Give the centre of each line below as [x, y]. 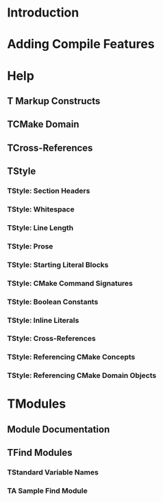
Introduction [43, 13]
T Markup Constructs [54, 101]
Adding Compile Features [81, 44]
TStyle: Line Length [40, 227]
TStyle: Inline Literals [43, 320]
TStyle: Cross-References [51, 339]
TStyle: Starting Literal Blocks [58, 264]
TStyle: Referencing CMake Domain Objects [82, 375]
